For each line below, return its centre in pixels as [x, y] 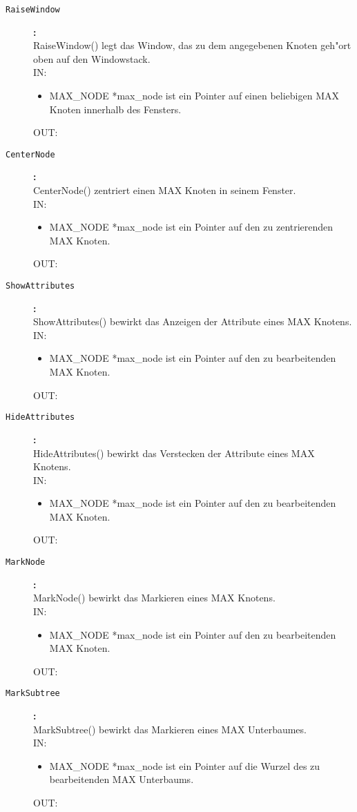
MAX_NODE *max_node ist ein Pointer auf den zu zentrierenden [191, 227]
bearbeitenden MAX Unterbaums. [122, 779]
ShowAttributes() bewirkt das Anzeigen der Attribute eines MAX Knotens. [193, 321]
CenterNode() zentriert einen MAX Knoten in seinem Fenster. [165, 190]
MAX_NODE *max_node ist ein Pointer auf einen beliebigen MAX [194, 96]
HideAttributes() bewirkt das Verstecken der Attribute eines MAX [174, 453]
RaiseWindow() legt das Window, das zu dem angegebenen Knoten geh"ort [192, 45]
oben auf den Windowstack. [92, 58]
